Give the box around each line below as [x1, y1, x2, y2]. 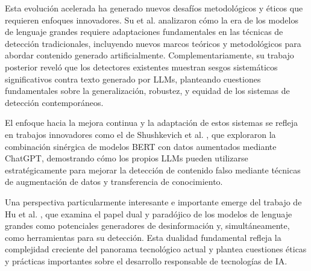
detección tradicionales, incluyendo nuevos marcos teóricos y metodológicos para [5, 37, 301, 49]
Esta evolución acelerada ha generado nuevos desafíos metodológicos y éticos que [5, 2, 303, 14]
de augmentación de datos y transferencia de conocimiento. [5, 175, 223, 188]
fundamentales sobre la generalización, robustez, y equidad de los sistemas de [5, 84, 290, 97]
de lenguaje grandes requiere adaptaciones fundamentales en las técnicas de [5, 25, 283, 38]
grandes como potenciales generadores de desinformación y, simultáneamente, [5, 219, 290, 232]
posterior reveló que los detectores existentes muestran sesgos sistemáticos [5, 60, 278, 73]
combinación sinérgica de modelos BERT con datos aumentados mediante [5, 140, 277, 152]
